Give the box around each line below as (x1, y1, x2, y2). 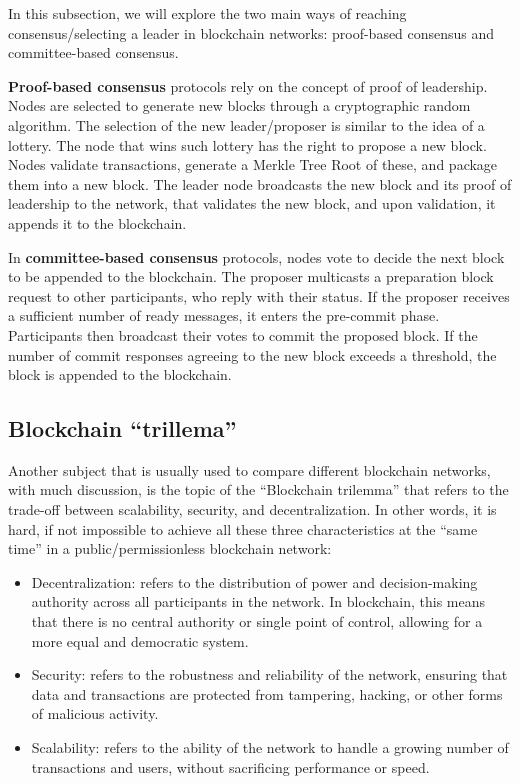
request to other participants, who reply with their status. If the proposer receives (8, 285, 510, 306)
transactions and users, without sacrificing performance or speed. (31, 756, 430, 777)
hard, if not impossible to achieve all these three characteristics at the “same (8, 518, 478, 539)
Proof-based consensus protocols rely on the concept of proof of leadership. (8, 75, 488, 96)
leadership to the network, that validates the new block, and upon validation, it (8, 193, 496, 214)
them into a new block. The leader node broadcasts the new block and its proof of (8, 173, 512, 194)
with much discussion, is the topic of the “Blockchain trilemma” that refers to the (8, 479, 509, 500)
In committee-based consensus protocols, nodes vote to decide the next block (8, 246, 505, 267)
